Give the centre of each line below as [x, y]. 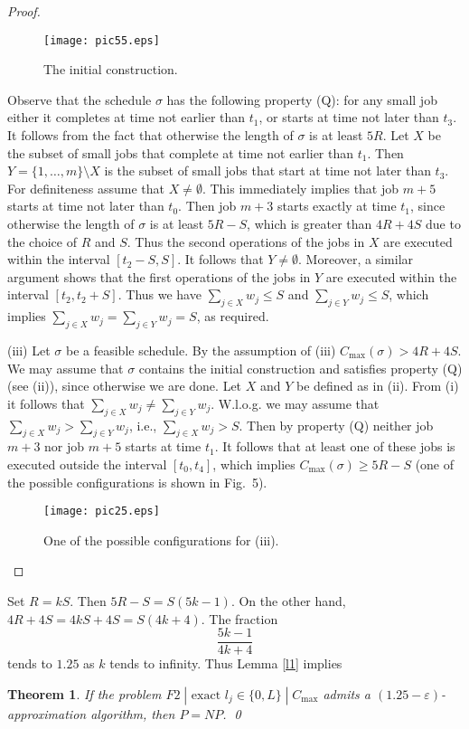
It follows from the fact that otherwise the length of [150, 135]
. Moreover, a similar [356, 259]
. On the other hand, [288, 600]
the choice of [42, 241]
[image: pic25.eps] [102, 511]
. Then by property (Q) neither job [336, 425]
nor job [65, 446]
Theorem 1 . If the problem [84, 693]
